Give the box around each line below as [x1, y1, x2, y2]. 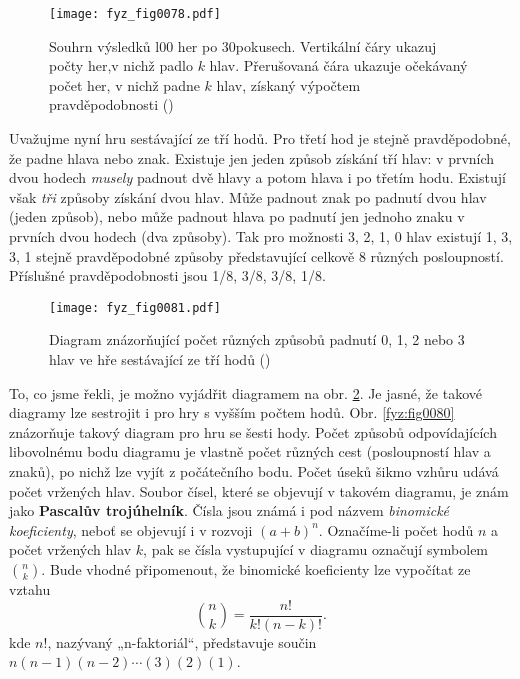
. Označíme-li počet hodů [318, 519, 474, 540]
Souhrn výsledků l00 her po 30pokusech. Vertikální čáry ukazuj [49, 35, 437, 56]
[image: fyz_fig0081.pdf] [49, 300, 221, 315]
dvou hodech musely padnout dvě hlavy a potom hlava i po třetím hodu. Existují [9, 167, 506, 188]
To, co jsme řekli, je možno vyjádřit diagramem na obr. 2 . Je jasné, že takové [9, 382, 482, 403]
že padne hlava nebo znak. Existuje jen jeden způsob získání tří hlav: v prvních [9, 147, 495, 168]
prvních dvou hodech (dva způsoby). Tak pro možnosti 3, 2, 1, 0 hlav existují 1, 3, [9, 226, 513, 246]
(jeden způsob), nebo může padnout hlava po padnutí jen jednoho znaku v [9, 206, 465, 227]
